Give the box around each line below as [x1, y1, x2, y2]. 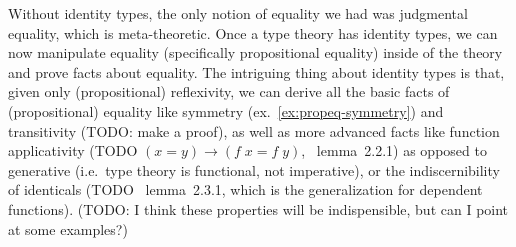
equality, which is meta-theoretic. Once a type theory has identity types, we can [8, 22, 498, 43]
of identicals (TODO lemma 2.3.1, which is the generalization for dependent [8, 179, 483, 200]
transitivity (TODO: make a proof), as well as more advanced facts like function [8, 120, 500, 141]
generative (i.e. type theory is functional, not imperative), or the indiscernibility [8, 159, 500, 180]
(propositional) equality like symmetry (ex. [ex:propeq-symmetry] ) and [8, 100, 444, 121]
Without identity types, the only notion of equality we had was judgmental [8, 3, 468, 23]
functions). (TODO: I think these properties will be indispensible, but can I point [8, 198, 509, 219]
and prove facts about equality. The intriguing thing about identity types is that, [8, 61, 505, 82]
